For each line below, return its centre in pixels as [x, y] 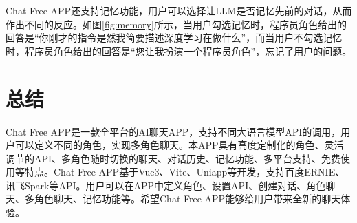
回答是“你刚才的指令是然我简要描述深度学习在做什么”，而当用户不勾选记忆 [174, 38]
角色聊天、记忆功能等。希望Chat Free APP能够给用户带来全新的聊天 [187, 199]
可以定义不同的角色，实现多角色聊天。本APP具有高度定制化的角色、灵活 [179, 145]
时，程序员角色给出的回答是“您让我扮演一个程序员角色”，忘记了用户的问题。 [179, 51]
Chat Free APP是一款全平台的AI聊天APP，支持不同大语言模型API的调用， [173, 131]
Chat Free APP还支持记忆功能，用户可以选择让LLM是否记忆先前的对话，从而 [179, 10]
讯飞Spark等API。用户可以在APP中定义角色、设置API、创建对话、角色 [166, 185]
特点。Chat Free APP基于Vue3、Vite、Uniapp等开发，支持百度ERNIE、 [185, 172]
